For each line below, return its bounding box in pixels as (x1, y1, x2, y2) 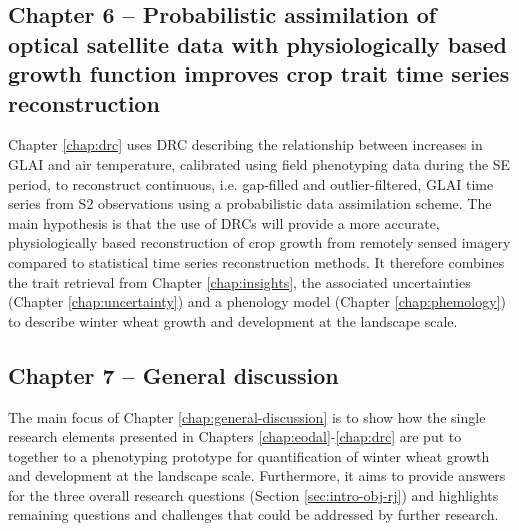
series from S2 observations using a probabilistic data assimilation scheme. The (8, 193, 492, 214)
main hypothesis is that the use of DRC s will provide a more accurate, (8, 212, 440, 233)
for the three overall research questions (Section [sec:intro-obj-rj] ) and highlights (8, 484, 499, 505)
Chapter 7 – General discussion (8, 359, 339, 390)
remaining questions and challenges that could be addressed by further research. (8, 504, 499, 525)
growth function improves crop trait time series (8, 58, 510, 89)
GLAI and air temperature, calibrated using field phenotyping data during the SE (8, 153, 511, 174)
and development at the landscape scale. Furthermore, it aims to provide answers (8, 465, 506, 486)
